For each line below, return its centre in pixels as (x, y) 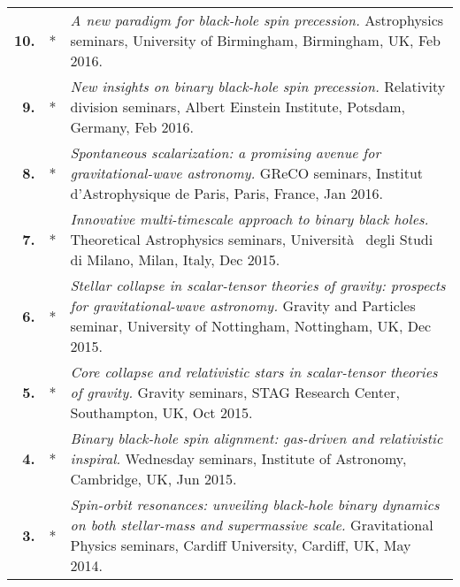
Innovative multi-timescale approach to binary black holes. (249, 219)
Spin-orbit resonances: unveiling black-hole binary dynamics (255, 504)
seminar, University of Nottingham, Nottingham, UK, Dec (251, 326)
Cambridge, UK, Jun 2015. (153, 479)
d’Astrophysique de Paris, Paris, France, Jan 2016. (226, 193)
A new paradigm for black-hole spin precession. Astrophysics (257, 20)
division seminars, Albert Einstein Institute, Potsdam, (238, 107)
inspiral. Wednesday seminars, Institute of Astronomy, (238, 458)
